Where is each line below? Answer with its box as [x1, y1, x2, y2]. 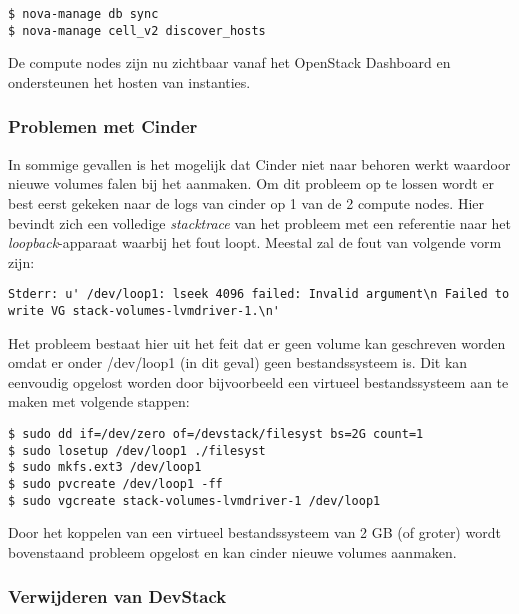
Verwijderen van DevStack [8, 584, 227, 609]
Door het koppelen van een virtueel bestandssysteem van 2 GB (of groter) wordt [8, 522, 501, 543]
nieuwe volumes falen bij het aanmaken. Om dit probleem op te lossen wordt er [8, 173, 495, 194]
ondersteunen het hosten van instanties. [8, 71, 251, 92]
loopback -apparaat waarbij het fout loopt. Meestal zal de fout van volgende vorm [8, 232, 502, 253]
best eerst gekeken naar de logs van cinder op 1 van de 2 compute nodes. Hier [8, 192, 485, 213]
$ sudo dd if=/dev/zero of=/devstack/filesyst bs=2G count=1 [8, 426, 424, 441]
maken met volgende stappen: [8, 391, 190, 412]
